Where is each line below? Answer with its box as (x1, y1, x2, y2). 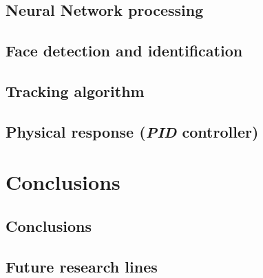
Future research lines (6, 255, 158, 277)
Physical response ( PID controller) (6, 120, 259, 142)
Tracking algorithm (6, 80, 145, 101)
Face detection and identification (6, 40, 243, 61)
